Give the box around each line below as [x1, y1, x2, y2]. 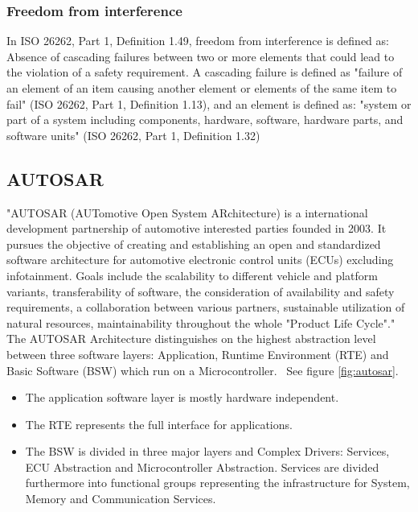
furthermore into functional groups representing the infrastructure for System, [25, 474, 410, 491]
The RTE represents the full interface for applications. [25, 415, 293, 432]
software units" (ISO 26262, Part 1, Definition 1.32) [6, 126, 260, 143]
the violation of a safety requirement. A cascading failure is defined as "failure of [6, 64, 403, 81]
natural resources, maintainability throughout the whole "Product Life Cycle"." [6, 314, 395, 331]
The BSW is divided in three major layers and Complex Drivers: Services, [25, 443, 390, 460]
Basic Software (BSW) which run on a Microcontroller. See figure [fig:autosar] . [6, 361, 399, 378]
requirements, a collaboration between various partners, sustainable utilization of [6, 299, 405, 316]
